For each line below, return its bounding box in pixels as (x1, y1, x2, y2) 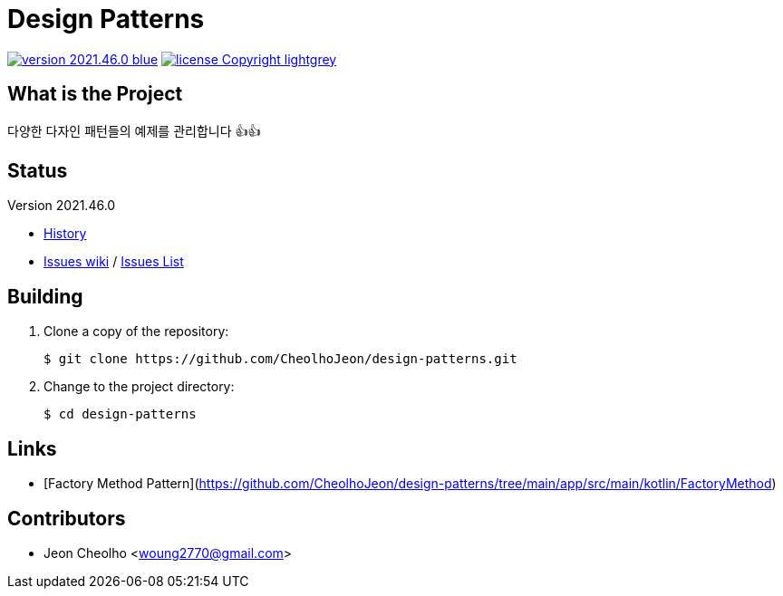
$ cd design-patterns (43, 407, 197, 422)
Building (7, 284, 83, 308)
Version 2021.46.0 (7, 197, 116, 214)
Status (7, 159, 68, 183)
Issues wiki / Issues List (43, 254, 184, 270)
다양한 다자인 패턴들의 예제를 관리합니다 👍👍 (7, 122, 261, 139)
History (43, 226, 87, 242)
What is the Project (7, 82, 183, 106)
